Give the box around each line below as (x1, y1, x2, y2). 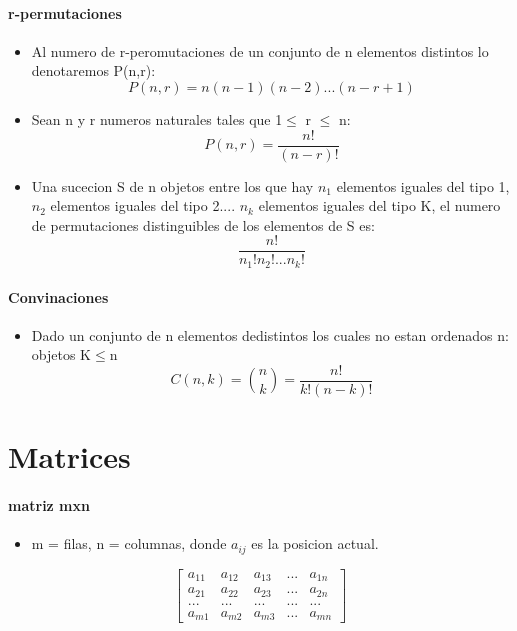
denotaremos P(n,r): (31, 60, 156, 81)
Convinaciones (8, 286, 109, 307)
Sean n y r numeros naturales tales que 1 (31, 108, 283, 129)
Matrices (8, 436, 131, 477)
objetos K (31, 344, 91, 365)
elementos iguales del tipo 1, (336, 175, 510, 196)
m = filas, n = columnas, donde (31, 533, 227, 554)
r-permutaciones (8, 2, 122, 23)
